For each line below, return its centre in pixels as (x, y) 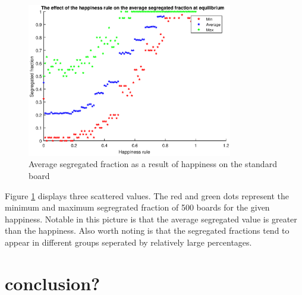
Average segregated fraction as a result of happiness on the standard (153, 164)
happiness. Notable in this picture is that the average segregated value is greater (151, 219)
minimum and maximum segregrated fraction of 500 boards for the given (137, 207)
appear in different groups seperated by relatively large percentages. (128, 242)
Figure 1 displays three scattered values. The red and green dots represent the (147, 195)
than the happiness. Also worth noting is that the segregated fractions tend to (147, 230)
